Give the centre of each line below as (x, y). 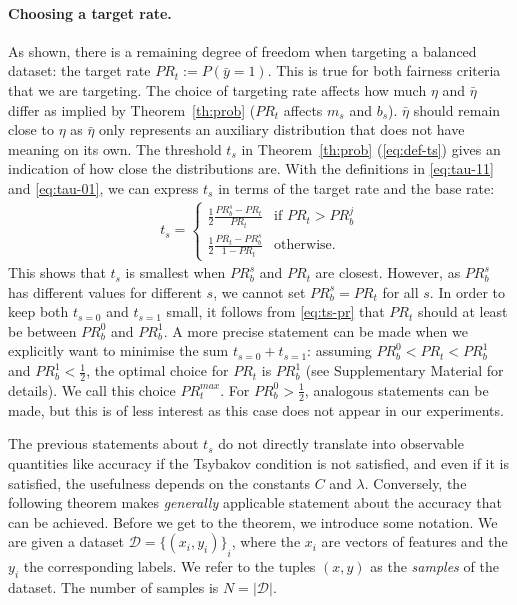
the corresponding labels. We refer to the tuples (169, 566)
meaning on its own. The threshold (115, 148)
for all (400, 291)
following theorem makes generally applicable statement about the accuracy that (255, 502)
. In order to (467, 291)
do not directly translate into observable (341, 443)
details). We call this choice (92, 389)
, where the (266, 541)
